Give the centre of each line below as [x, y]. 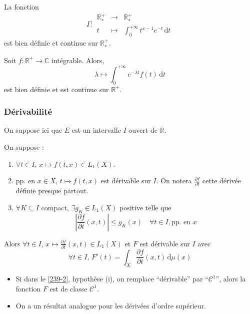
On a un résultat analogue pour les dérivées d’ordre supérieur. [111, 305]
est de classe [68, 288]
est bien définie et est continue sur [56, 89]
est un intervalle [96, 130]
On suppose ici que [33, 130]
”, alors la [231, 279]
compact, [55, 207]
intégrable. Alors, [78, 60]
